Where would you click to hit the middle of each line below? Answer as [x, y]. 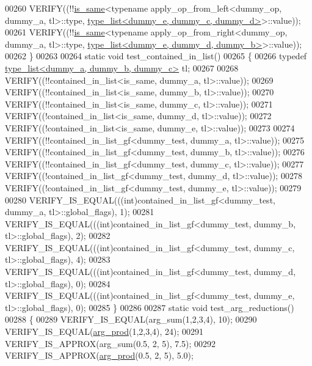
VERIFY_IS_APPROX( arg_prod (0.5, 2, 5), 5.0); [99, 355]
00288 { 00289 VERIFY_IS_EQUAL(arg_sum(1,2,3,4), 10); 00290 [131, 319]
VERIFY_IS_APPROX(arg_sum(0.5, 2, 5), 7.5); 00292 [111, 343]
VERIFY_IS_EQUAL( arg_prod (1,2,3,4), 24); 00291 [104, 331]
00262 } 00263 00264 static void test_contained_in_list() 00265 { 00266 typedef [156, 56]
